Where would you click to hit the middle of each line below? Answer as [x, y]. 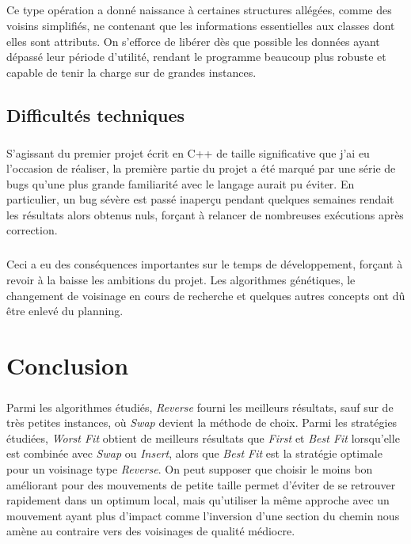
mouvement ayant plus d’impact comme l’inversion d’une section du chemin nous [203, 515]
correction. [32, 230]
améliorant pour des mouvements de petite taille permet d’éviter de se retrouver [201, 484]
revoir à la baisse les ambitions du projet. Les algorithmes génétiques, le [181, 280]
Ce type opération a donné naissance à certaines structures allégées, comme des [199, 10]
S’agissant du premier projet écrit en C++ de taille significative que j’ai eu [188, 152]
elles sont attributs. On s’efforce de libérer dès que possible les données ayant [193, 41]
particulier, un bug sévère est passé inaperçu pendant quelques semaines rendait [200, 199]
